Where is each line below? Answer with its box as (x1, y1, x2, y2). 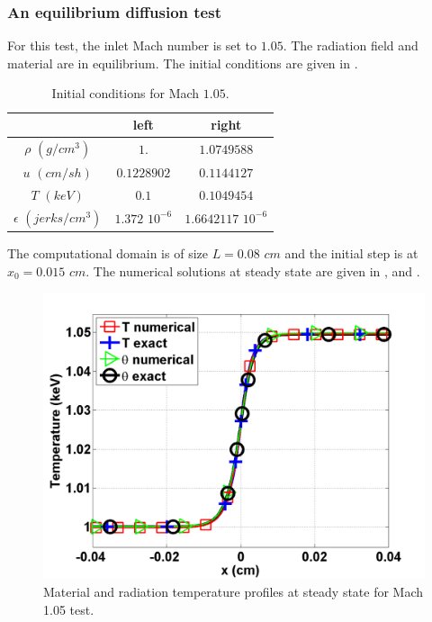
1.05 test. (43, 599, 94, 618)
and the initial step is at (284, 244, 418, 263)
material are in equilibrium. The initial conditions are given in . (7, 53, 358, 72)
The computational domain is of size (7, 244, 208, 263)
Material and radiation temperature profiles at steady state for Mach (43, 582, 424, 601)
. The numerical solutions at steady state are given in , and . (85, 261, 420, 280)
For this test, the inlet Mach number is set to (7, 36, 257, 55)
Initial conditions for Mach (51, 84, 200, 103)
